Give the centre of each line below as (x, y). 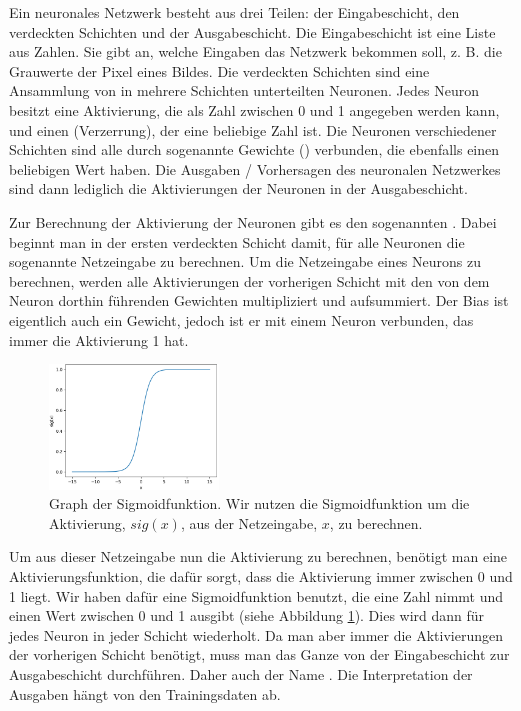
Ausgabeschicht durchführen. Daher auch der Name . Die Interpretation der (241, 673)
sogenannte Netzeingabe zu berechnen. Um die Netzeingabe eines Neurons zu (245, 261)
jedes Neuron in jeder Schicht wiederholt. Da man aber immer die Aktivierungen (256, 634)
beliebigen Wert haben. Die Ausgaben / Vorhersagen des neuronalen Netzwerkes (255, 168)
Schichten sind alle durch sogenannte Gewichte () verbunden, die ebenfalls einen (254, 149)
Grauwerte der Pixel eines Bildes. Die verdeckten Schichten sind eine (219, 70)
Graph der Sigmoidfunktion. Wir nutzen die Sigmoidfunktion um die (259, 503)
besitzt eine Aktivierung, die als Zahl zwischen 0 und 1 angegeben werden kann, (254, 109)
